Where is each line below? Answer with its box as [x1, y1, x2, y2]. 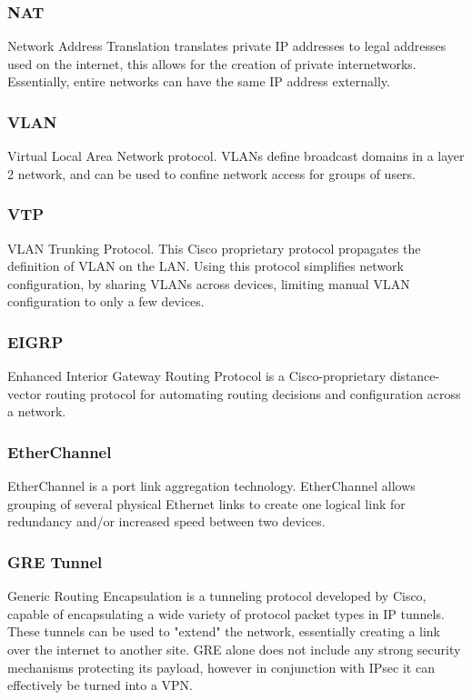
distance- [389, 366, 440, 385]
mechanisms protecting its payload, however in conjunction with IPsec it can [7, 657, 435, 676]
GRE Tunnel [7, 550, 103, 573]
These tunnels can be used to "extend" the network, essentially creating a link [7, 622, 441, 641]
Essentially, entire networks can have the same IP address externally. [7, 72, 390, 91]
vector [7, 384, 42, 403]
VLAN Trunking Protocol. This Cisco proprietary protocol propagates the [7, 238, 421, 257]
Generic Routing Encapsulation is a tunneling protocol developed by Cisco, [7, 586, 427, 605]
